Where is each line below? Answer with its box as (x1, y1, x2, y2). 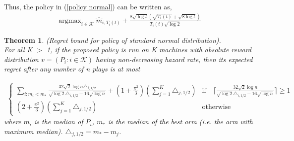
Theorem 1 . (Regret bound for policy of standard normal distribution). (4, 35, 221, 45)
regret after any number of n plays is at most (4, 64, 140, 74)
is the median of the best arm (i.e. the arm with (108, 116, 253, 127)
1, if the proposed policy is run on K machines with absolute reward (46, 44, 251, 55)
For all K (4, 44, 33, 55)
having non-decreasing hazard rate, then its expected (96, 54, 253, 64)
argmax (59, 17, 81, 24)
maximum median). (4, 126, 63, 136)
